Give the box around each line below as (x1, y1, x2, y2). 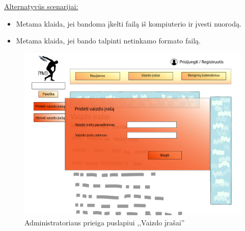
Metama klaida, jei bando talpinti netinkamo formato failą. (16, 35, 201, 46)
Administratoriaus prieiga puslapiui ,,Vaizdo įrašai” (24, 217, 185, 227)
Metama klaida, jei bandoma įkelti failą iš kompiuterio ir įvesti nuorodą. (16, 18, 241, 29)
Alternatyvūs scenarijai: (4, 1, 78, 11)
